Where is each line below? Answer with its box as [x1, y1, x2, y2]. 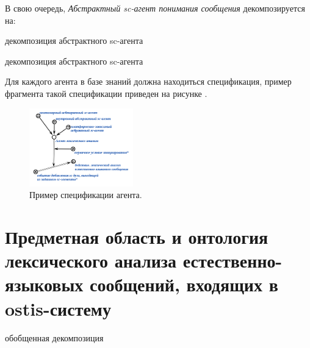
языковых [5, 272, 84, 297]
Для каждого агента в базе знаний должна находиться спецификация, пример [5, 75, 292, 88]
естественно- [182, 248, 283, 273]
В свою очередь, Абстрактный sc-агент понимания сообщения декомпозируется [5, 2, 305, 14]
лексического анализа [5, 248, 177, 273]
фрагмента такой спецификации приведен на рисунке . [5, 87, 207, 99]
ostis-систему [5, 296, 111, 321]
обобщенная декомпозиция [5, 331, 104, 344]
